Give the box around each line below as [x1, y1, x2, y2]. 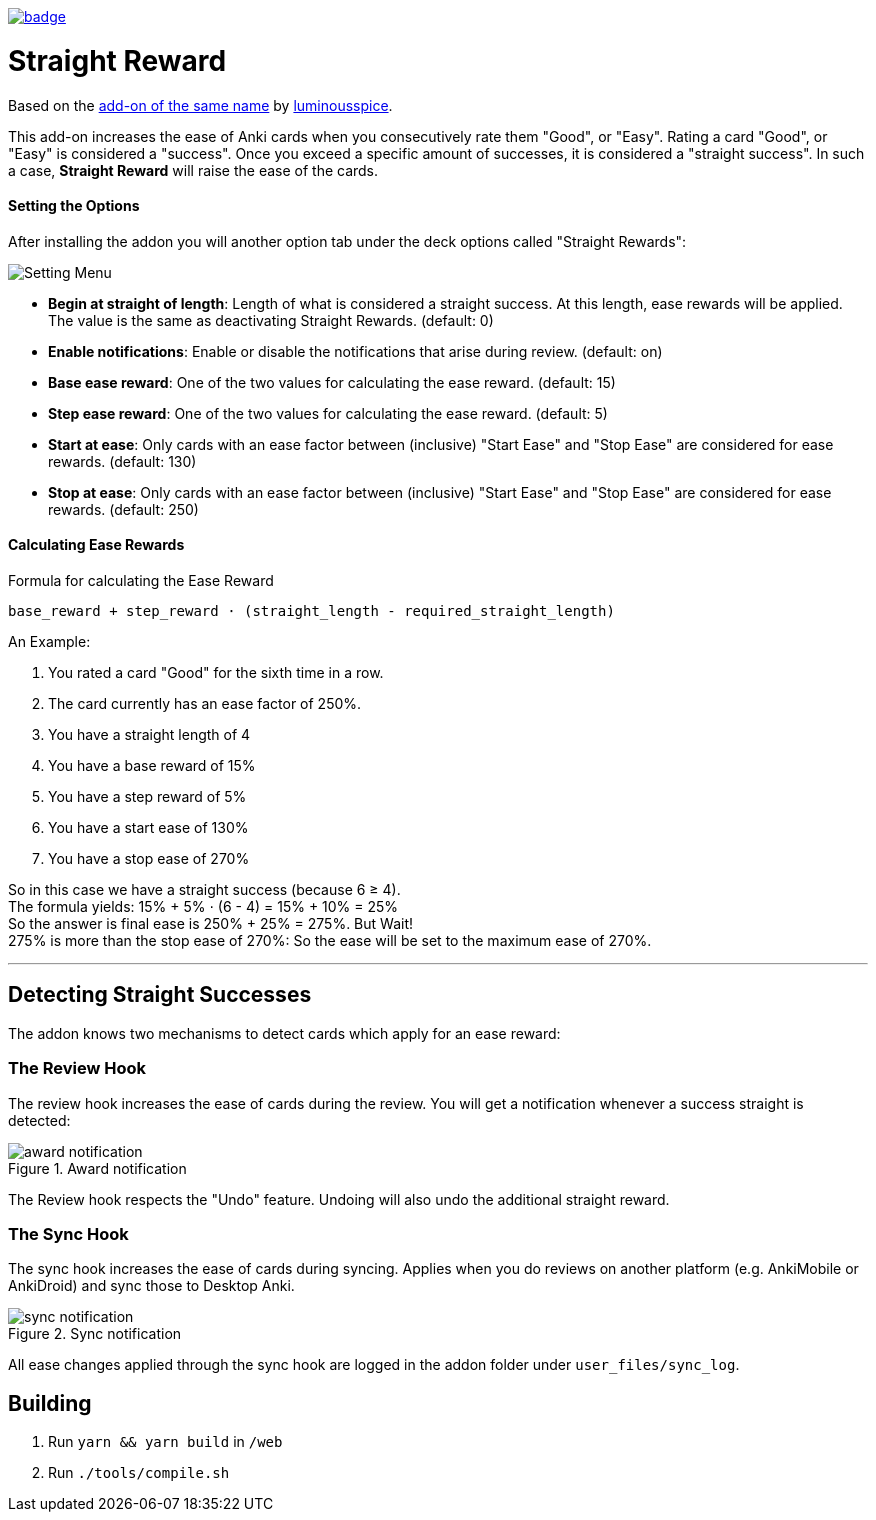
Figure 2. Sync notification [8, 1325, 182, 1343]
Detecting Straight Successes [8, 982, 312, 1008]
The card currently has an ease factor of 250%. [48, 694, 362, 712]
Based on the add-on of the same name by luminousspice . [8, 96, 393, 114]
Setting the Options [8, 197, 140, 215]
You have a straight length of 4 [48, 725, 251, 743]
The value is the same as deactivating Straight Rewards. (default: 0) [48, 311, 494, 329]
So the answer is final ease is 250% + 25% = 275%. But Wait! [8, 914, 414, 932]
